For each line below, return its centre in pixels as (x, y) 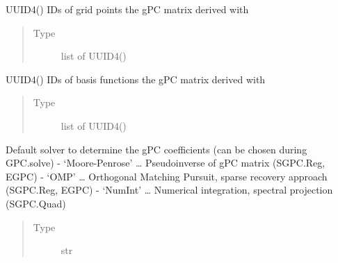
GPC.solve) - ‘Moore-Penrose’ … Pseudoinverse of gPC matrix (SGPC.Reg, (166, 163)
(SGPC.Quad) (36, 203)
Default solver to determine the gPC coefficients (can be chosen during (156, 149)
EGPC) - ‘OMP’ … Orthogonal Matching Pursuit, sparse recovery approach (167, 176)
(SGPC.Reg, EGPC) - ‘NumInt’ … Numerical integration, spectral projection (169, 190)
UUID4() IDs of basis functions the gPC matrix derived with (136, 79)
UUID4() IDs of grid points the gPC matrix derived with (127, 9)
